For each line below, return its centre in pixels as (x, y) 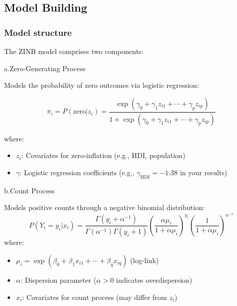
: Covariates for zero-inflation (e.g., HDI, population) (103, 155)
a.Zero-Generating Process (45, 68)
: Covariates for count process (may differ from (94, 297)
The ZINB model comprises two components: (74, 51)
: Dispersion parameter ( (58, 279)
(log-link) (145, 260)
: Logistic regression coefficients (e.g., (77, 172)
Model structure (38, 32)
